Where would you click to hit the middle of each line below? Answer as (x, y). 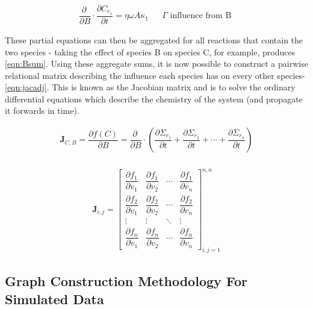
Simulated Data (54, 298)
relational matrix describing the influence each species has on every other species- (155, 75)
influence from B (201, 16)
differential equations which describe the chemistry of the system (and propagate (154, 98)
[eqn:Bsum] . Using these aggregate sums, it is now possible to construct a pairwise (156, 64)
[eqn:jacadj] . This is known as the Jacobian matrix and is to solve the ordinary (150, 87)
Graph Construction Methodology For (126, 281)
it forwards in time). (42, 111)
